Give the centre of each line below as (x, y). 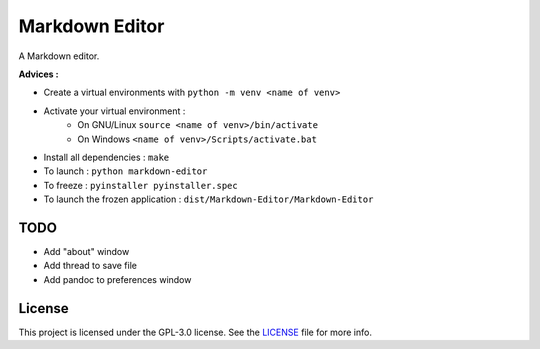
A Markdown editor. (59, 56)
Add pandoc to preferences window (117, 279)
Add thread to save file (90, 266)
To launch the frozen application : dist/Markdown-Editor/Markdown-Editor (208, 199)
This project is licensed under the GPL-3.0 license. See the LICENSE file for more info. (195, 332)
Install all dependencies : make (106, 157)
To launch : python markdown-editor (125, 171)
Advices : (38, 74)
